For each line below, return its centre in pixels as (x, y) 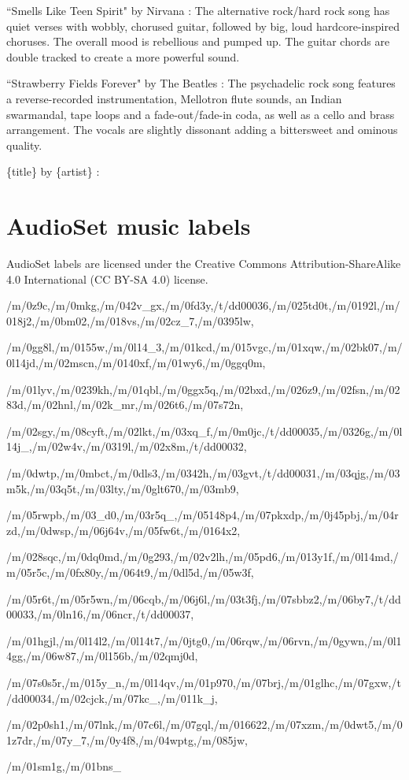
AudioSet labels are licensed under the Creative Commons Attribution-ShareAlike (204, 264)
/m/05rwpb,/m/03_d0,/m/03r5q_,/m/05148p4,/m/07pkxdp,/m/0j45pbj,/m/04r (203, 515)
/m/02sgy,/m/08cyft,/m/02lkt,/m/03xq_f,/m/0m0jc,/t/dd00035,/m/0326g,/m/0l (204, 431)
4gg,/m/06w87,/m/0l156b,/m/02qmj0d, (102, 656)
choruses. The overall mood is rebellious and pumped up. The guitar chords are (198, 41)
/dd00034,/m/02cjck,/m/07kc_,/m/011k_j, (112, 698)
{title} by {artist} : (53, 171)
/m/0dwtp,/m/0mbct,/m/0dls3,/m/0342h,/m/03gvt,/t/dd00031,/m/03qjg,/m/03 (203, 473)
